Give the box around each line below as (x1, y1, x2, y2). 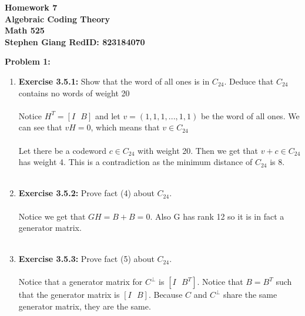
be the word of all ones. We (200, 109, 300, 122)
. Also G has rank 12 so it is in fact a (150, 210, 284, 222)
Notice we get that (18, 210, 86, 222)
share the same (223, 288, 277, 301)
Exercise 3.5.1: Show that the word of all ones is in (18, 75, 210, 87)
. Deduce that (224, 75, 274, 87)
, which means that (91, 121, 160, 133)
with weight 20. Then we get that (138, 144, 259, 156)
